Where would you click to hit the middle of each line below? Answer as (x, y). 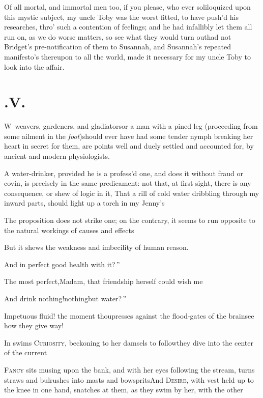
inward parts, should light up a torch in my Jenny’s (84, 203)
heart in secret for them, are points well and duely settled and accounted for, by (129, 146)
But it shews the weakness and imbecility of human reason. (96, 247)
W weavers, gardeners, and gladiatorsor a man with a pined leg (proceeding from (131, 126)
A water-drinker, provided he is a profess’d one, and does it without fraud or (124, 173)
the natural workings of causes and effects (69, 230)
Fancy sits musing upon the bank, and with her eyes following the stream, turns (129, 369)
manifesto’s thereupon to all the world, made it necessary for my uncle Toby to (128, 56)
